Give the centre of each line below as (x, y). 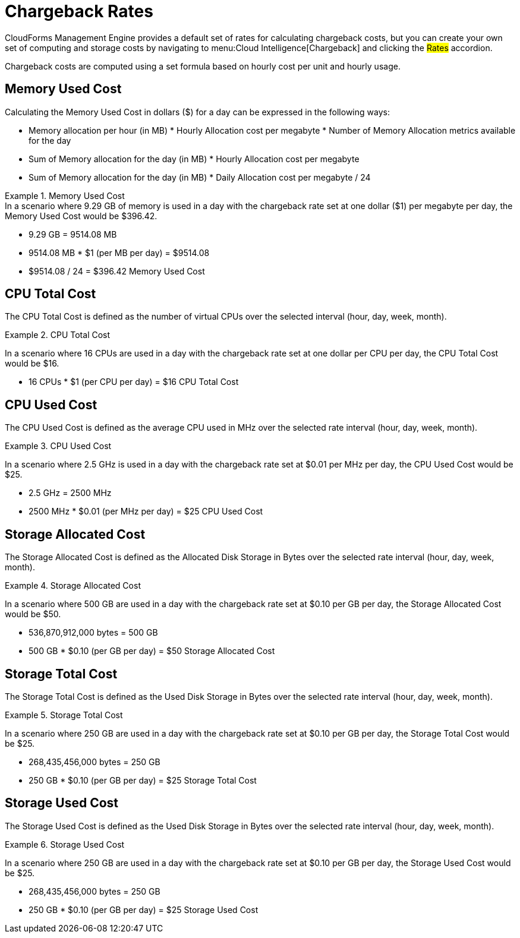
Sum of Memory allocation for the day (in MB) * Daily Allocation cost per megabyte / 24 (200, 177)
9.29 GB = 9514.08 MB (73, 234)
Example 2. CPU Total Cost (58, 335)
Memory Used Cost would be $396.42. (81, 216)
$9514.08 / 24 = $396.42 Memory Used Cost (117, 271)
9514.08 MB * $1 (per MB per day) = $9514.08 (119, 252)
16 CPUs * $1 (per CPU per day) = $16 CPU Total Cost (134, 382)
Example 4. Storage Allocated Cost (73, 586)
